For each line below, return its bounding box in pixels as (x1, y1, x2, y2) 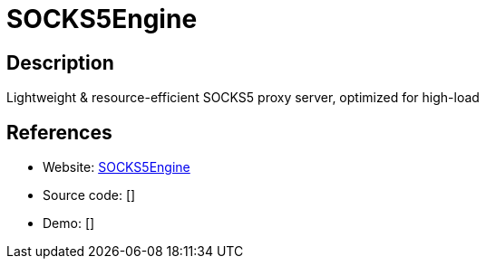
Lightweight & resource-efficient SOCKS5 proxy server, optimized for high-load (6, 90, 480, 106)
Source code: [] (43, 187, 136, 204)
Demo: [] (43, 215, 95, 232)
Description (6, 51, 114, 74)
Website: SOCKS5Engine (43, 159, 190, 176)
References (6, 120, 112, 144)
